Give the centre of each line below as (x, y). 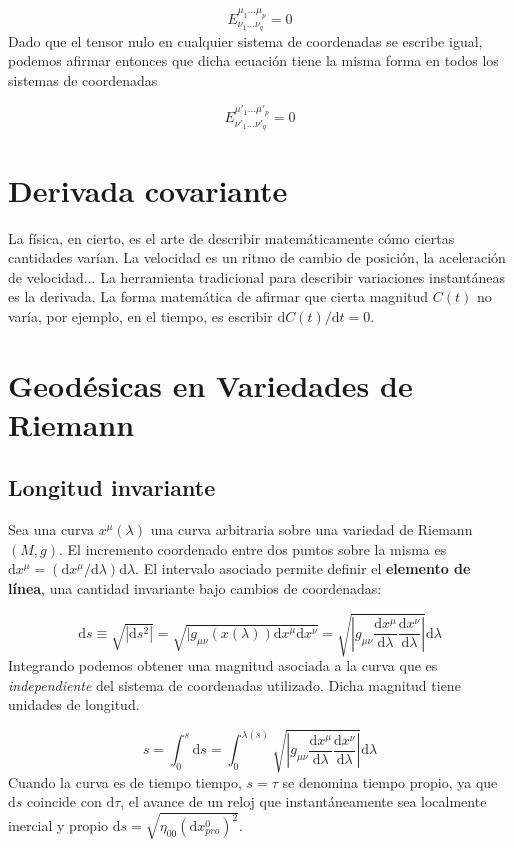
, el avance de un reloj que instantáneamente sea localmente (303, 801)
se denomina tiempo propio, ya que (390, 781)
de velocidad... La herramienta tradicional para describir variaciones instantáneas (257, 276)
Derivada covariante (148, 189)
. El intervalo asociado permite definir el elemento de (303, 568)
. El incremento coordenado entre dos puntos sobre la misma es (252, 548)
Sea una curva (51, 529)
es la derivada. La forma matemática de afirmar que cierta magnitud (218, 296)
